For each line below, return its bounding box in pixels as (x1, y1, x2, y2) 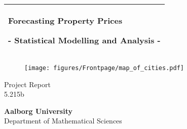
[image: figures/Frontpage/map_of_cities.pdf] (24, 64, 184, 72)
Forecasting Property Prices (8, 15, 123, 26)
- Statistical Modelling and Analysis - (8, 34, 161, 46)
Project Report (4, 79, 51, 89)
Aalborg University (4, 105, 72, 116)
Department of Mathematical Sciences (4, 115, 122, 126)
